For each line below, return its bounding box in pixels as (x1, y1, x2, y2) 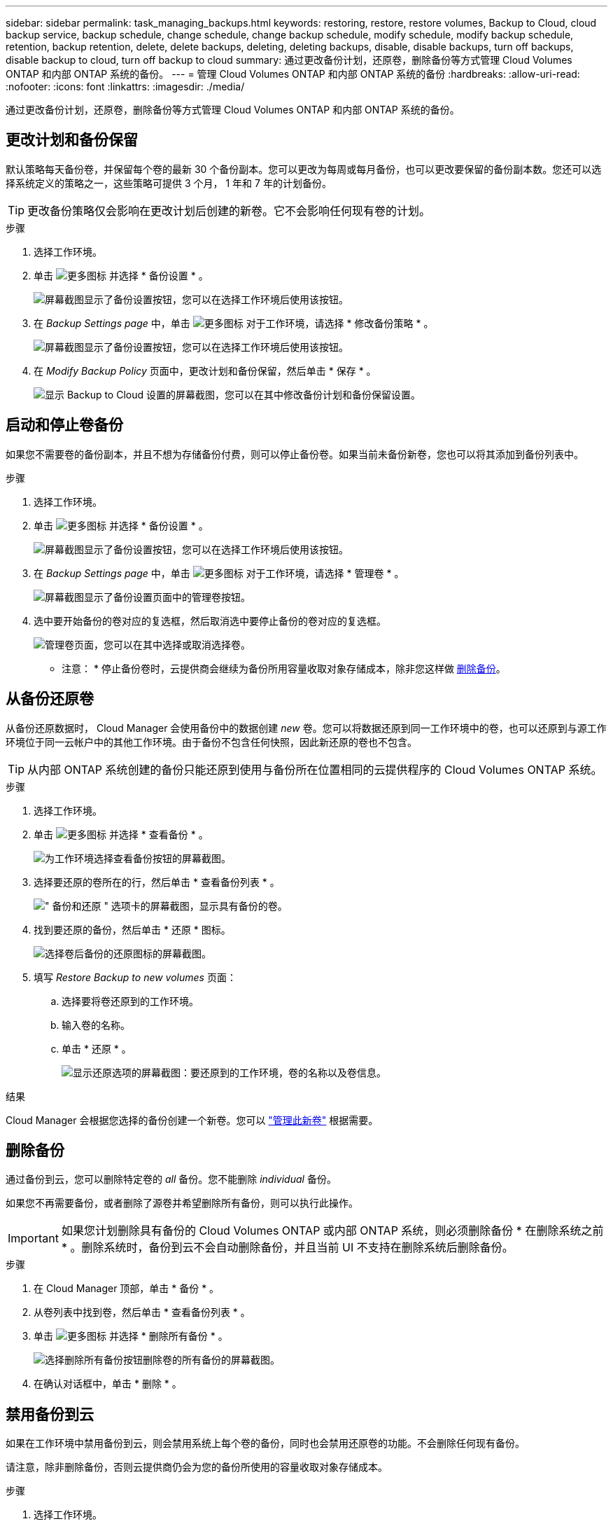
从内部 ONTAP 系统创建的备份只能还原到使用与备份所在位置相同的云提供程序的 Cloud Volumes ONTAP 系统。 (27, 762, 603, 777)
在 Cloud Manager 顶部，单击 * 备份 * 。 (34, 1282, 220, 1295)
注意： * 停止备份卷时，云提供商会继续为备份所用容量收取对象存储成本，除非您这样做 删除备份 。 (62, 662, 506, 674)
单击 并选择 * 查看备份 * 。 (34, 828, 209, 840)
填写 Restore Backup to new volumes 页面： (34, 971, 237, 983)
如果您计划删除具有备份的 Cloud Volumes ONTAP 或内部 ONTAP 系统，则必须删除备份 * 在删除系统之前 (61, 1223, 604, 1238)
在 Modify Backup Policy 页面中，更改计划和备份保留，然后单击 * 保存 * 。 (34, 364, 376, 377)
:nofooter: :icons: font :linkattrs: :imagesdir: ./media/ (6, 81, 245, 92)
